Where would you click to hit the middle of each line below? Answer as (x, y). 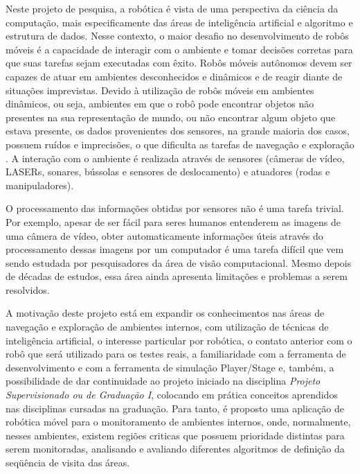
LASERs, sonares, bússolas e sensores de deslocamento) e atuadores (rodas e (168, 172)
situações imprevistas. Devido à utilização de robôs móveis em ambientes (160, 90)
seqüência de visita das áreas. (68, 462)
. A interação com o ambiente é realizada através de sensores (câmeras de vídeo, (175, 158)
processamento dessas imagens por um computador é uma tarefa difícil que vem (175, 249)
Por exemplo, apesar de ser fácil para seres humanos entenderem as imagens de (173, 221)
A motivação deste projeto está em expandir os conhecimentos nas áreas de (165, 313)
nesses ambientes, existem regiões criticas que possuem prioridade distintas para (175, 435)
